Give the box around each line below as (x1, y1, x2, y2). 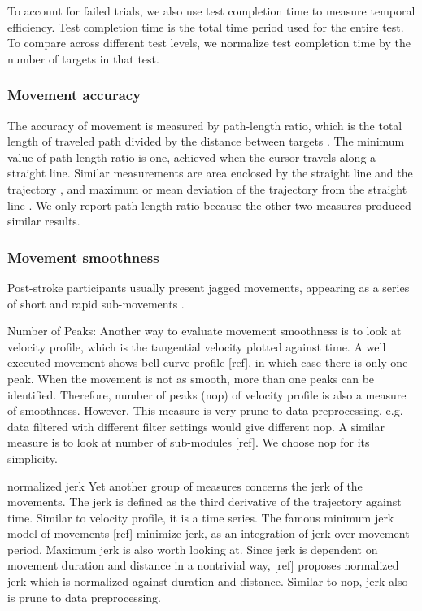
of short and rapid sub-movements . (7, 295, 185, 312)
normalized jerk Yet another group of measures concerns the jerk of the (7, 477, 363, 494)
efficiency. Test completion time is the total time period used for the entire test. (7, 18, 404, 35)
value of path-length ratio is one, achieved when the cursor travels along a (7, 148, 376, 165)
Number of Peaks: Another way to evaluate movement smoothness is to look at (7, 322, 402, 339)
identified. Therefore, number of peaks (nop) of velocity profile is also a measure (7, 386, 407, 403)
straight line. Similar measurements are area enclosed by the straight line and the (7, 164, 413, 181)
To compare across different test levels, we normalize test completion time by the (7, 34, 411, 51)
